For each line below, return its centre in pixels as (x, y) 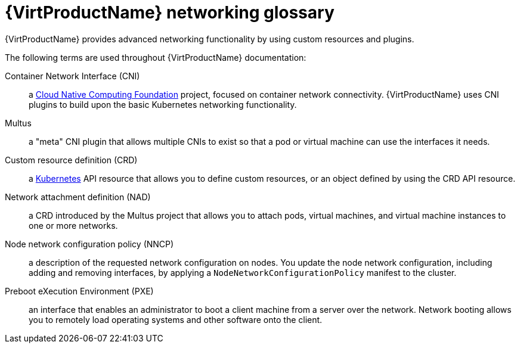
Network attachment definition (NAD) (78, 197)
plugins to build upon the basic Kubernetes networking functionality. (163, 104)
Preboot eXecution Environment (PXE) (79, 291)
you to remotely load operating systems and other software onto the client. (176, 319)
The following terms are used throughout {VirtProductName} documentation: (156, 57)
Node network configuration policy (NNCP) (89, 244)
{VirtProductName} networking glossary (170, 13)
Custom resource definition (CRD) (71, 160)
